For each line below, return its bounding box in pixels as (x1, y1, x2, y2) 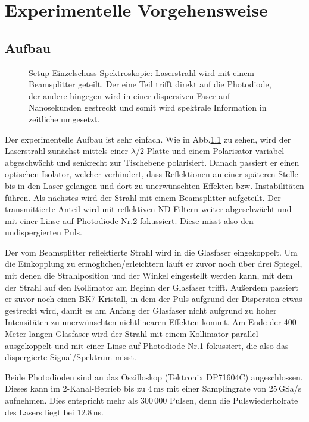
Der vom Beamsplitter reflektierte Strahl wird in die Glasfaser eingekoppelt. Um (5, 245, 298, 258)
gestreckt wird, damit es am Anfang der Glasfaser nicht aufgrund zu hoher (5, 304, 277, 316)
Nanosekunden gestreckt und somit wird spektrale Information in (29, 101, 267, 114)
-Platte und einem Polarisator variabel (143, 144, 285, 157)
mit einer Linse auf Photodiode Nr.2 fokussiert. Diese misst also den (5, 214, 254, 226)
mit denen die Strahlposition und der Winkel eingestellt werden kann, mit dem (5, 269, 293, 282)
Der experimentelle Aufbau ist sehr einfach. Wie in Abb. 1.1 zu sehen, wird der (5, 133, 291, 145)
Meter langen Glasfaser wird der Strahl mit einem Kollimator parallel (5, 327, 258, 340)
